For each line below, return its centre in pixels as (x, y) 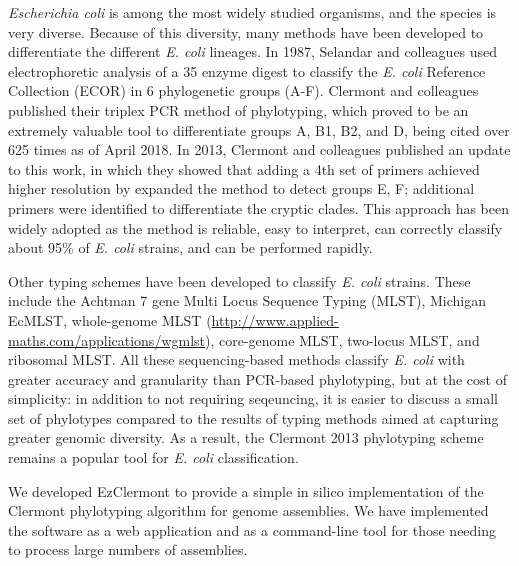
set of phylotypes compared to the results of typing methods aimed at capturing (253, 417)
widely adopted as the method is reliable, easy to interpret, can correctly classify (255, 227)
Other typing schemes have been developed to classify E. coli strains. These (239, 280)
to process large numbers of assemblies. (128, 549)
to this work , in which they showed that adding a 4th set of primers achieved (244, 168)
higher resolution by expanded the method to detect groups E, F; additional (241, 188)
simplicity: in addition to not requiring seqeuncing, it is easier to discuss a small (253, 398)
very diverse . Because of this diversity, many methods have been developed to (246, 31)
